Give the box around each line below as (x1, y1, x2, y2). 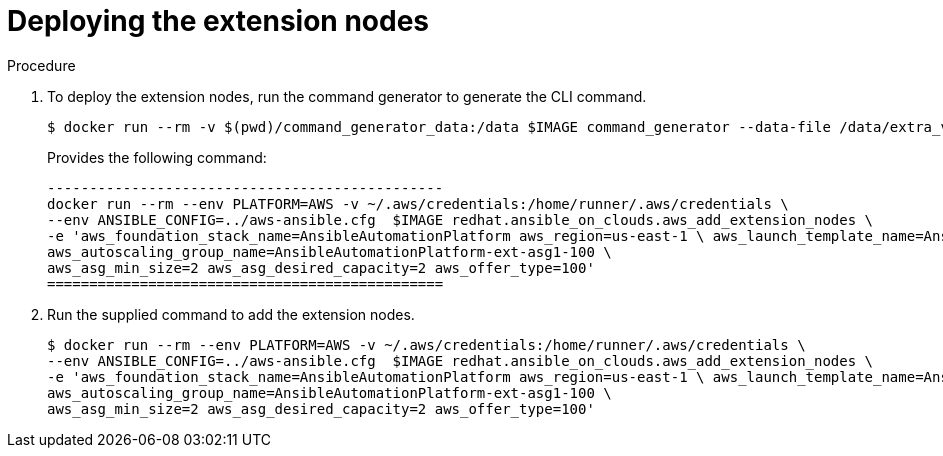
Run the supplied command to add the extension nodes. (47, 305, 415, 323)
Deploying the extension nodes (7, 4, 430, 38)
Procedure (7, 56, 76, 74)
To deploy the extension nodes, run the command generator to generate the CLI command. (47, 87, 647, 105)
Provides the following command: (47, 148, 267, 166)
